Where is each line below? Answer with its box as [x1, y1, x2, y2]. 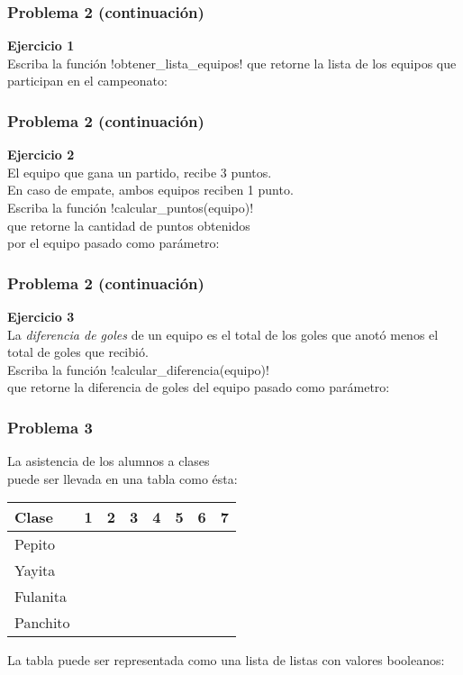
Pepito [14, 534, 56, 555]
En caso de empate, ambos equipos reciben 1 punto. [7, 180, 294, 199]
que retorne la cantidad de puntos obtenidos [7, 215, 250, 234]
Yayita [14, 560, 56, 581]
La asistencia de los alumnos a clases [7, 452, 210, 470]
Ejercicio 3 [7, 307, 75, 325]
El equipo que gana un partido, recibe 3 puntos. [7, 162, 272, 181]
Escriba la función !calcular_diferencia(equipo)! [7, 360, 269, 379]
